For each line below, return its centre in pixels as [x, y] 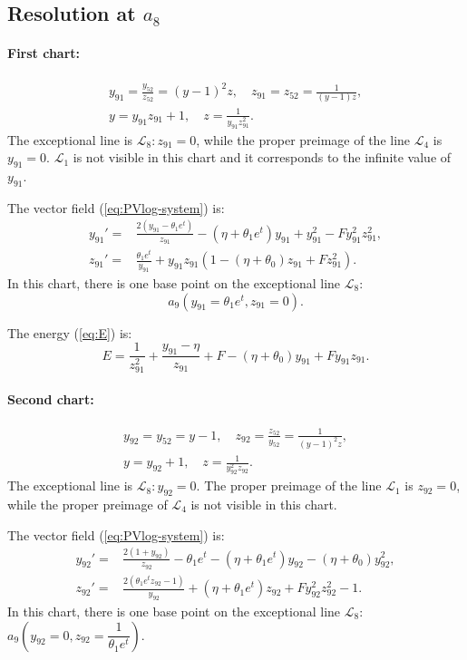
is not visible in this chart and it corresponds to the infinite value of [262, 157]
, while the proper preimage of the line [303, 139]
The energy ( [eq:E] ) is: [70, 332]
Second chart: [51, 398]
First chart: [44, 53]
